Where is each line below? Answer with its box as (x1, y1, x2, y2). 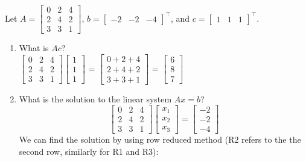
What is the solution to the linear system (19, 92, 172, 105)
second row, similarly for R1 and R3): (19, 145, 159, 158)
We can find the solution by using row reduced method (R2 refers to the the (19, 133, 301, 146)
